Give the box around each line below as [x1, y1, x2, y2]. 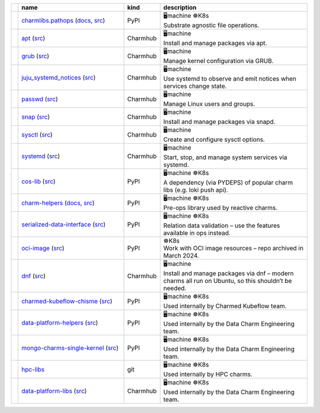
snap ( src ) [21, 113, 50, 121]
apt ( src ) [21, 34, 46, 42]
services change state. [163, 82, 228, 90]
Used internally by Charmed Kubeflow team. [163, 302, 287, 310]
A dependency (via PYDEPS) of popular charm [163, 179, 293, 186]
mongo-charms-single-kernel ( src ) [21, 344, 119, 352]
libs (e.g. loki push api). [163, 186, 228, 194]
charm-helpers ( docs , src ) [21, 199, 95, 207]
